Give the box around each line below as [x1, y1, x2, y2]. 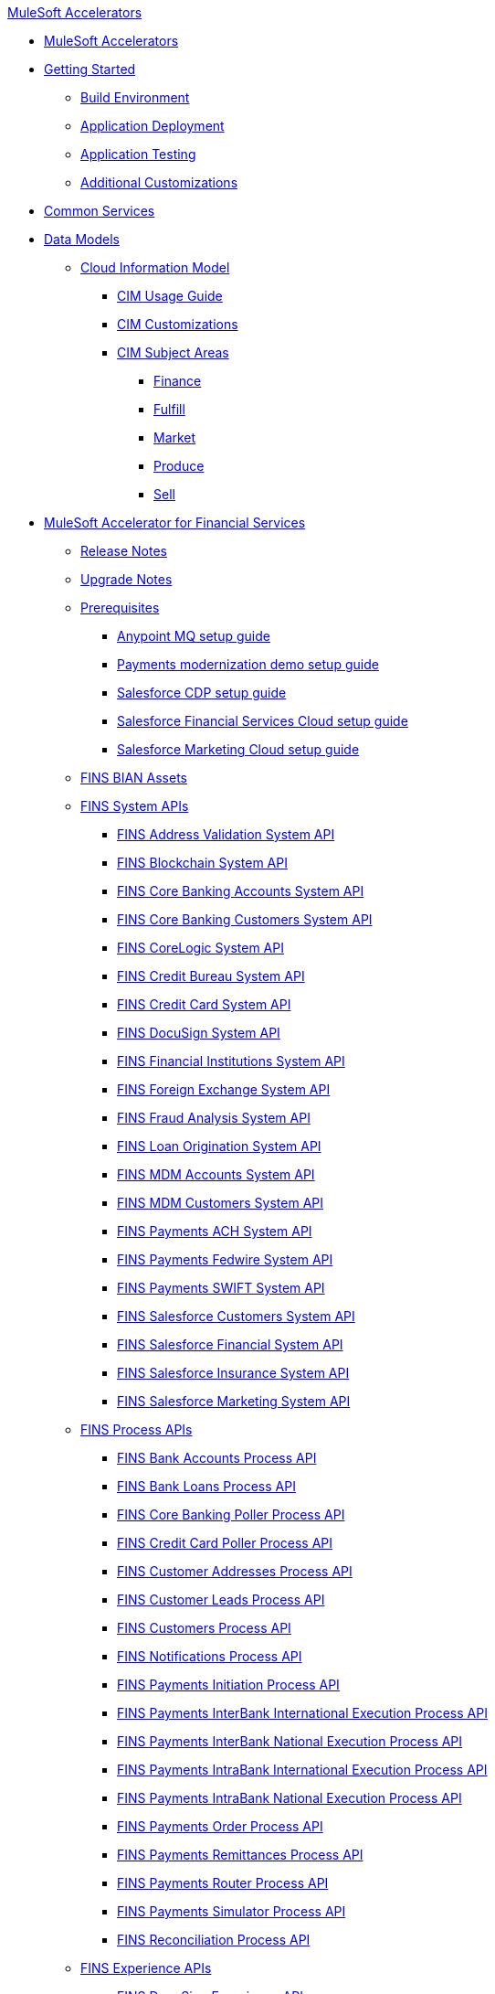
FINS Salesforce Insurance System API [117, 1365, 350, 1381]
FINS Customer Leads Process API [117, 1592, 325, 1607]
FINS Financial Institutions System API [117, 1053, 345, 1069]
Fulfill [153, 401, 185, 417]
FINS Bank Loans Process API [117, 1478, 296, 1494]
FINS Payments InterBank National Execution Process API [117, 1733, 463, 1749]
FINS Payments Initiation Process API [117, 1677, 340, 1692]
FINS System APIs [80, 798, 189, 814]
